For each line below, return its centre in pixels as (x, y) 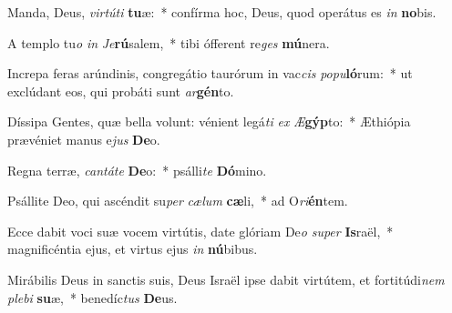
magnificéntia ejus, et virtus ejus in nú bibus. (133, 249)
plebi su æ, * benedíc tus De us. (92, 297)
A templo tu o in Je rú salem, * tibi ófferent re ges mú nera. (169, 42)
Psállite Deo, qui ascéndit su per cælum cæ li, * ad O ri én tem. (178, 201)
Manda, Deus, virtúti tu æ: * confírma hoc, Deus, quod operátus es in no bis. (222, 12)
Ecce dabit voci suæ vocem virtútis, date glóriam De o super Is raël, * (200, 231)
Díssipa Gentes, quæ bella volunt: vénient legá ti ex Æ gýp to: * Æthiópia (209, 121)
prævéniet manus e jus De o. (84, 139)
